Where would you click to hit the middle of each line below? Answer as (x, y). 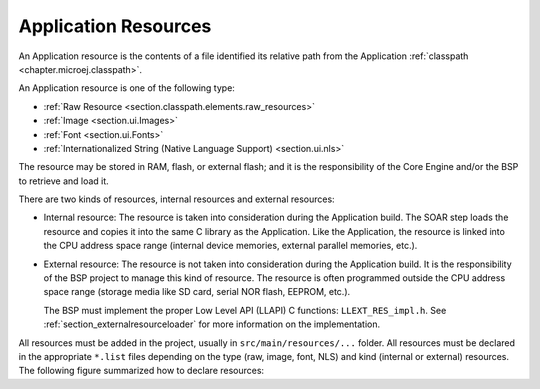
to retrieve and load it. (63, 181)
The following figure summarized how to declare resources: (141, 371)
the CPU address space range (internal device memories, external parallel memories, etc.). (230, 246)
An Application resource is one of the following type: (126, 88)
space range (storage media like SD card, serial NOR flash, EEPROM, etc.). (197, 292)
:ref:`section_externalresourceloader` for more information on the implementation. (212, 324)
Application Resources (115, 26)
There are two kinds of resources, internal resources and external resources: (176, 199)
